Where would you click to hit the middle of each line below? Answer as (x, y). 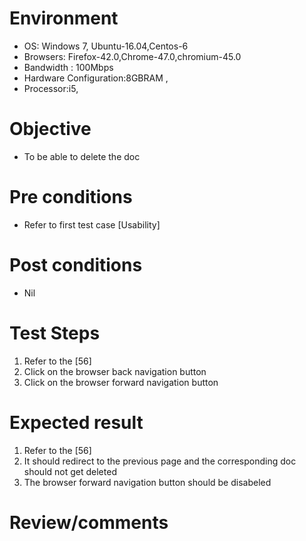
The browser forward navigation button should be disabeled (147, 482)
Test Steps (55, 333)
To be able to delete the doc (82, 156)
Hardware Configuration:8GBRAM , (96, 78)
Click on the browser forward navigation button (121, 382)
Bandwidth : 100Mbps (68, 67)
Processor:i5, (51, 88)
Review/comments (89, 522)
